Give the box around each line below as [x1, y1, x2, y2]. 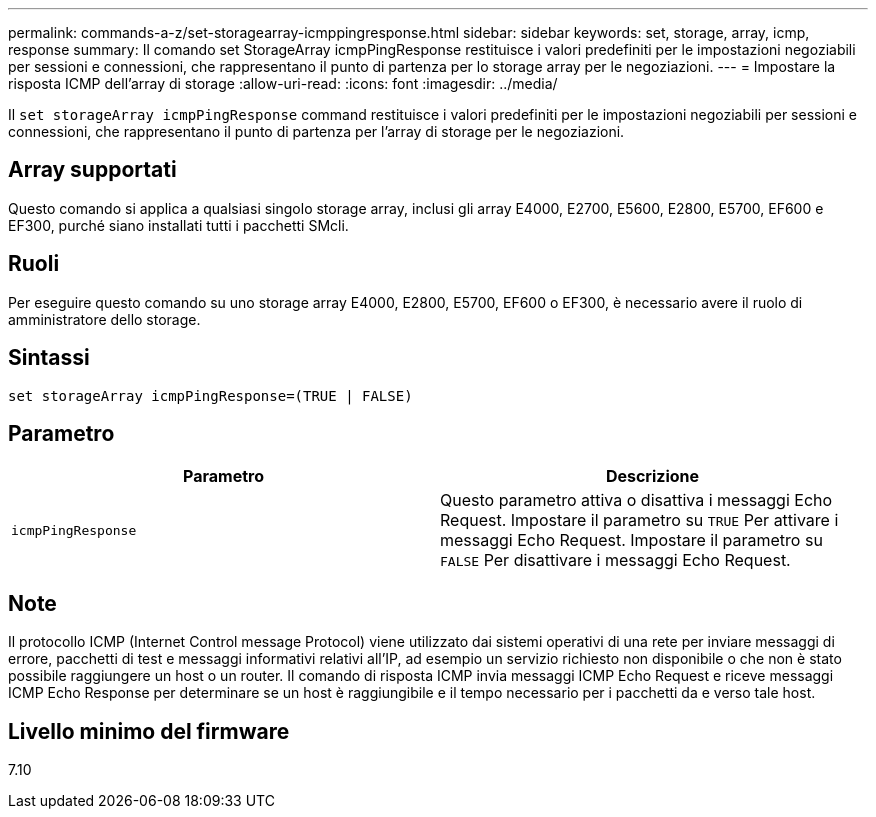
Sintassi [8, 345, 90, 371]
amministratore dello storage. [8, 310, 201, 328]
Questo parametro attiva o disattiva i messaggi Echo [440, 490, 833, 511]
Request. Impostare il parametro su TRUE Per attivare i [440, 510, 839, 531]
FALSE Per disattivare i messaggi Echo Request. [440, 550, 791, 571]
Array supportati [8, 157, 177, 183]
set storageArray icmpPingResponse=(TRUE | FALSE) [8, 387, 413, 404]
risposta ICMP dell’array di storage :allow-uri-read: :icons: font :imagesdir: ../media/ [8, 75, 558, 92]
